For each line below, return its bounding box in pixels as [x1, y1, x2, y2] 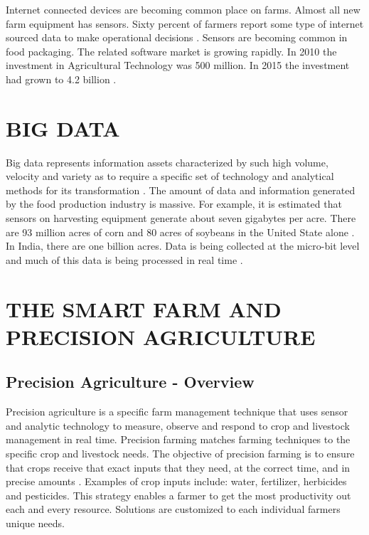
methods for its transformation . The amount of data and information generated [6, 182, 355, 197]
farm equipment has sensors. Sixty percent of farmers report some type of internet [6, 16, 364, 31]
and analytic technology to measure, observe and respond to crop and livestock [6, 418, 350, 433]
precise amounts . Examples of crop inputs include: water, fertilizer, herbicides [6, 474, 347, 489]
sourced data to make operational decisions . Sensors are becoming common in [6, 30, 348, 45]
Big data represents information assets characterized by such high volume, [6, 154, 328, 169]
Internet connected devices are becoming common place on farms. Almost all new [6, 2, 360, 16]
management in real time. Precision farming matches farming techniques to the [6, 432, 351, 447]
